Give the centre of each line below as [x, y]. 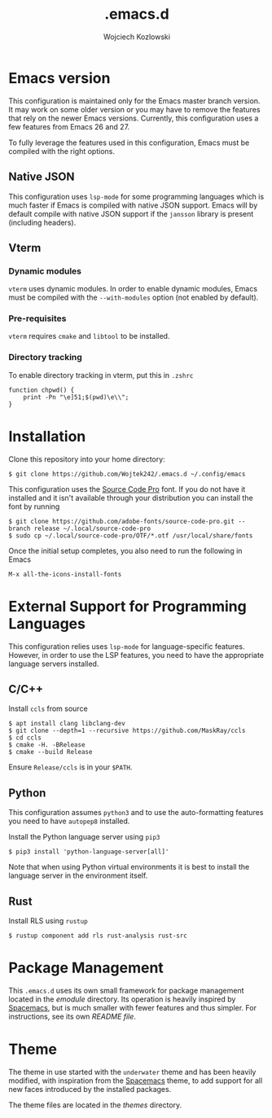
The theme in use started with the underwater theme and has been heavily [132, 1072]
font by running [34, 506]
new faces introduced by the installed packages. [90, 1089]
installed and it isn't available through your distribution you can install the [131, 498]
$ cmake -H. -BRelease [47, 745]
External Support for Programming [127, 606]
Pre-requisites [37, 318]
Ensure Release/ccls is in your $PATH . [70, 767]
